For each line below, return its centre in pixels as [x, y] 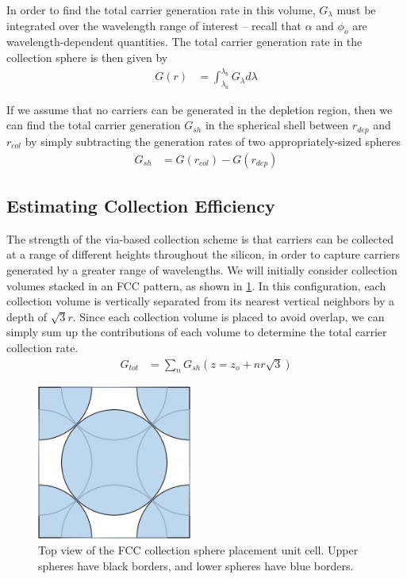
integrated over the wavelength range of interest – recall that [154, 25]
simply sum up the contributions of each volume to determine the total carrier [197, 332]
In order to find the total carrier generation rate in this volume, [161, 10]
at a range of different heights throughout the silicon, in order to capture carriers [203, 254]
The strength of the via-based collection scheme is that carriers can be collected [200, 238]
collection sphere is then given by [87, 57]
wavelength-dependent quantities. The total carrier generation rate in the [184, 42]
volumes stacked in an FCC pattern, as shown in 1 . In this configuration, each [196, 285]
